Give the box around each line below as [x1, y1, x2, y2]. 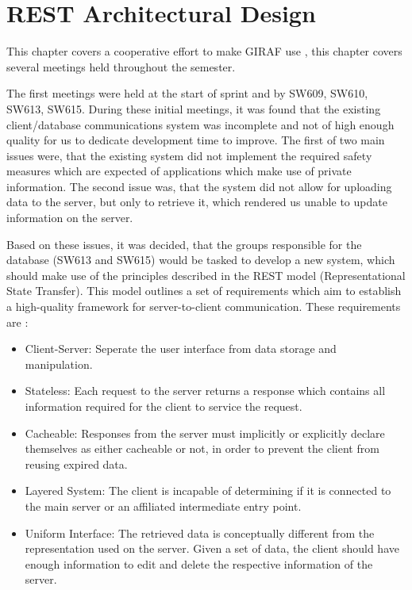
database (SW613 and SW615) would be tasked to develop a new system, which [6, 251, 395, 268]
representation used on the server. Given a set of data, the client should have [25, 540, 399, 557]
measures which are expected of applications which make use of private [6, 163, 352, 179]
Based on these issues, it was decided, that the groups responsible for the [6, 236, 362, 252]
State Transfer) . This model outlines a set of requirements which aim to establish [6, 282, 402, 299]
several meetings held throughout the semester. [6, 58, 236, 75]
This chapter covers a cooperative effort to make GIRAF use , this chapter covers [6, 43, 402, 59]
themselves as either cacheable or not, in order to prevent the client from [25, 440, 379, 457]
